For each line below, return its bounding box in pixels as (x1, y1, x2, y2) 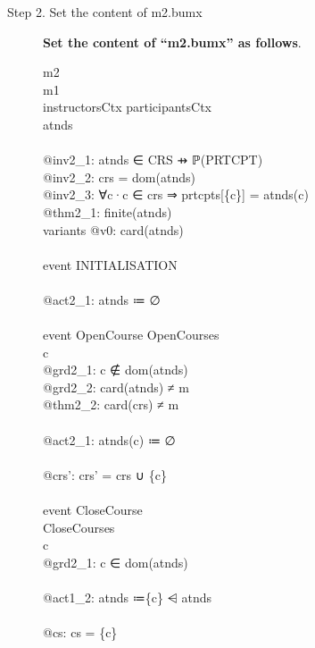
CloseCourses (43, 518, 115, 536)
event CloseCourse (43, 501, 143, 519)
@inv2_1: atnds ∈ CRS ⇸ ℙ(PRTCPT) (43, 150, 263, 169)
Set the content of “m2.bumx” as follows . (43, 32, 302, 51)
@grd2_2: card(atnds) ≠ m (43, 377, 189, 396)
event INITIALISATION (43, 255, 178, 274)
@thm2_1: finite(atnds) (43, 202, 172, 221)
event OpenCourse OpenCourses (43, 325, 220, 344)
